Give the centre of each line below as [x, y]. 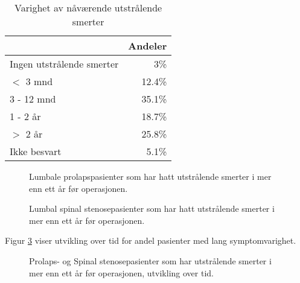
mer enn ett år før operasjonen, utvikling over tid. [121, 272]
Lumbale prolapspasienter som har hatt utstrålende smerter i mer [150, 176]
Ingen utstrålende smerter [64, 64]
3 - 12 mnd [33, 99]
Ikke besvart [36, 151]
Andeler [148, 46]
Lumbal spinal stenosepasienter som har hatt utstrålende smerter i [152, 208]
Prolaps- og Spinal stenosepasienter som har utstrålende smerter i [150, 260]
